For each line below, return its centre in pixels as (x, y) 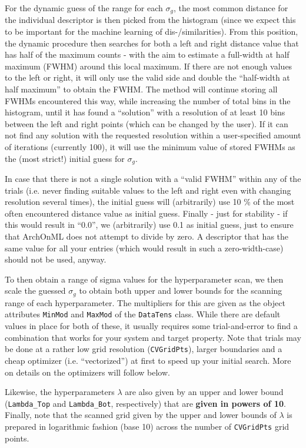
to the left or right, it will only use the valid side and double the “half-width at (147, 77)
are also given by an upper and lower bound (204, 392)
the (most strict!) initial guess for (65, 158)
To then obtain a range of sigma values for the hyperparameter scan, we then (144, 279)
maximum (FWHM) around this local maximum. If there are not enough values (149, 66)
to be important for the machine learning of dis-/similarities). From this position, (152, 31)
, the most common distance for (231, 8)
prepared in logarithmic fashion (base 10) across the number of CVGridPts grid (147, 426)
